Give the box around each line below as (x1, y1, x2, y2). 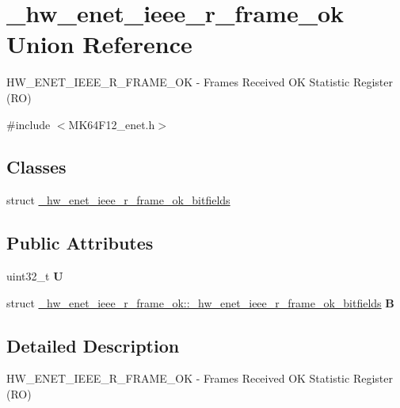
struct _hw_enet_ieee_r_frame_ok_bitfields (6, 192, 230, 208)
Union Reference (6, 28, 192, 60)
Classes (6, 154, 67, 179)
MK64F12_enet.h (68, 116, 155, 132)
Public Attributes (6, 231, 154, 255)
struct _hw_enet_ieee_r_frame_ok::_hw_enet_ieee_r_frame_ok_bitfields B (6, 294, 394, 311)
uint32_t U (6, 268, 63, 284)
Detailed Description (6, 333, 180, 357)
